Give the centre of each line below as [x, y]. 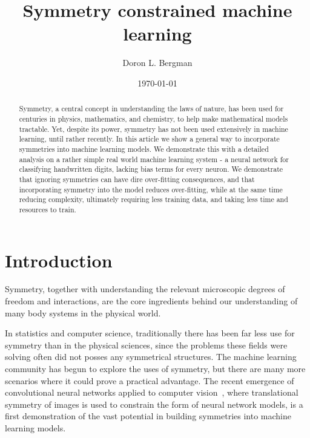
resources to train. [48, 209]
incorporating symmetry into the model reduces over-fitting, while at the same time [151, 189]
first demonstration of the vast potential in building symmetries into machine [148, 416]
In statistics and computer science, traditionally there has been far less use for [150, 333]
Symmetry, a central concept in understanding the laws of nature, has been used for [151, 109]
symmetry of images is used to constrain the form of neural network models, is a [154, 404]
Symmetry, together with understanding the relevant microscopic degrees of [145, 289]
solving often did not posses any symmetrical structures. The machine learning [151, 357]
